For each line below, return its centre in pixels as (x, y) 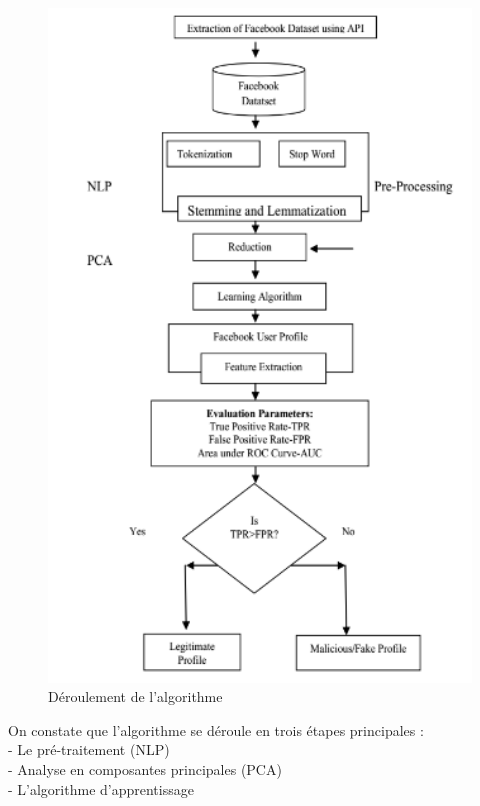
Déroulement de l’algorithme (135, 696)
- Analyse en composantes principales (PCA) (145, 768)
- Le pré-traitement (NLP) (89, 749)
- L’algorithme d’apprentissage (101, 788)
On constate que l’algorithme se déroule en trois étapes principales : (216, 729)
